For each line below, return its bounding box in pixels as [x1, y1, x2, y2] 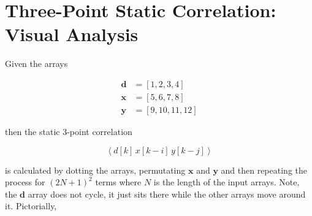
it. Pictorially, [5, 199, 57, 212]
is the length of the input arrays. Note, [153, 175, 300, 188]
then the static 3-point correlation [5, 125, 132, 137]
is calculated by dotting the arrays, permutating [5, 163, 186, 176]
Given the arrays [5, 57, 68, 70]
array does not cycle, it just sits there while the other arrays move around [28, 187, 306, 200]
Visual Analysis [5, 21, 139, 47]
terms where [95, 175, 142, 188]
